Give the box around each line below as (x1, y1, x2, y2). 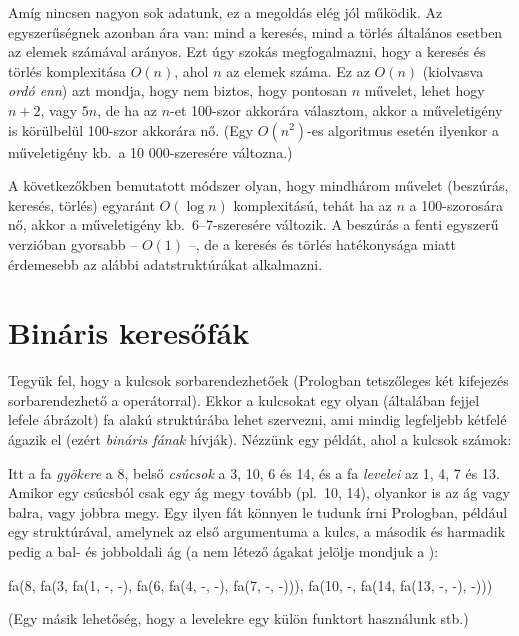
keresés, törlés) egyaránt (8, 194, 155, 215)
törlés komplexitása (8, 60, 127, 81)
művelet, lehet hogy (364, 80, 485, 101)
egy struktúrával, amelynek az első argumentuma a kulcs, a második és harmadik (8, 521, 506, 542)
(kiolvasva (422, 60, 484, 81)
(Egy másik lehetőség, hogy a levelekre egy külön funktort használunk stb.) (8, 608, 469, 629)
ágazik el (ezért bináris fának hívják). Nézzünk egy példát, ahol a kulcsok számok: (8, 429, 512, 450)
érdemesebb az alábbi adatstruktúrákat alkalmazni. (8, 253, 323, 274)
